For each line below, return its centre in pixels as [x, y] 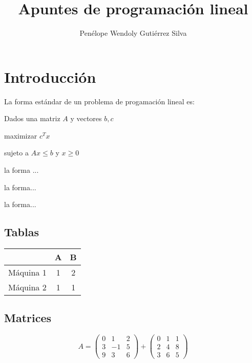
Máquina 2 [27, 287]
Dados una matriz [32, 118]
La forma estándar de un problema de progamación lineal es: [99, 101]
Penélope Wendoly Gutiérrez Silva [133, 33]
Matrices [28, 318]
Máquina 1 [27, 273]
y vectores [86, 118]
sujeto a [16, 153]
